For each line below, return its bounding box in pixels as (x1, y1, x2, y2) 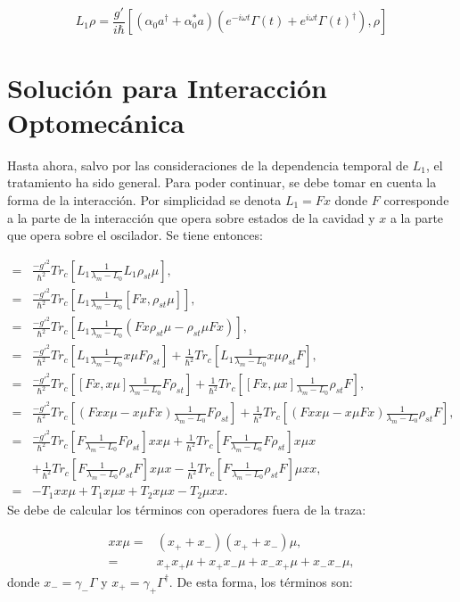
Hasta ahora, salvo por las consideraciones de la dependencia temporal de (7, 155, 409, 174)
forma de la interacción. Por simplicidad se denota (7, 190, 282, 209)
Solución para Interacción (7, 69, 327, 105)
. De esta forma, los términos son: (168, 572, 353, 590)
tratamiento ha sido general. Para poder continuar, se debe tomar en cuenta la (7, 173, 437, 192)
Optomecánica (7, 103, 185, 140)
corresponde (383, 190, 449, 209)
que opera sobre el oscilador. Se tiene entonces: (7, 226, 263, 244)
